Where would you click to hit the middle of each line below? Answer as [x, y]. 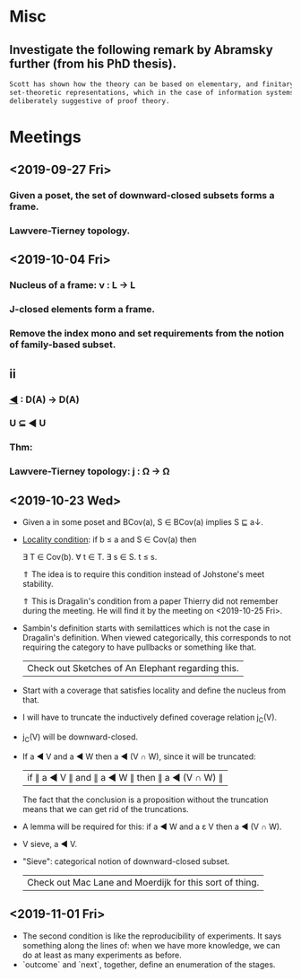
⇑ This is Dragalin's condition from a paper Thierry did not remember [150, 601]
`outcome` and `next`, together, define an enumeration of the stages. [149, 964]
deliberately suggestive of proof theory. [90, 101]
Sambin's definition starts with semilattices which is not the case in [146, 628]
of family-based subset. [63, 345]
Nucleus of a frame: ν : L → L [73, 285]
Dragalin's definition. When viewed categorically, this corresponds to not [156, 638]
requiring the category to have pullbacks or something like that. [139, 647]
